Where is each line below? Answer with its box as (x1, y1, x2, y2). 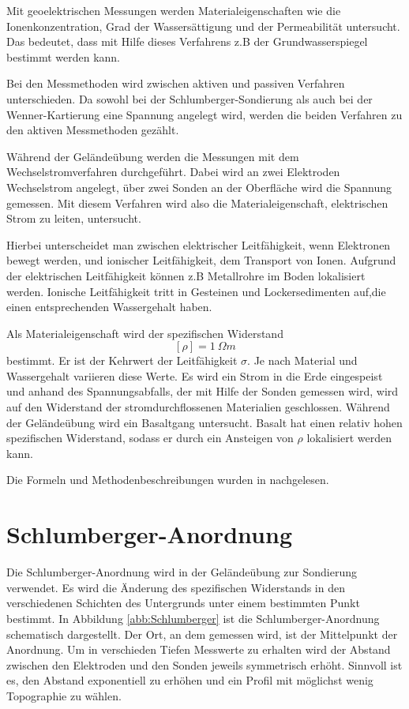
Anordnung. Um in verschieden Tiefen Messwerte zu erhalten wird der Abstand (6, 641, 391, 658)
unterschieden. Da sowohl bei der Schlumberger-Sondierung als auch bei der (6, 90, 373, 107)
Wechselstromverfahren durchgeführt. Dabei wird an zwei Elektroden (6, 163, 340, 180)
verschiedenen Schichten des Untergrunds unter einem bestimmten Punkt (6, 595, 360, 611)
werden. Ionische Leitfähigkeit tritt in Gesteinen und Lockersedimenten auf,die (6, 283, 386, 299)
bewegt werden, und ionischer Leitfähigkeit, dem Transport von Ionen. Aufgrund (6, 252, 396, 268)
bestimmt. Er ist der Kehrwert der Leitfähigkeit (6, 352, 238, 369)
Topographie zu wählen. (6, 687, 122, 703)
